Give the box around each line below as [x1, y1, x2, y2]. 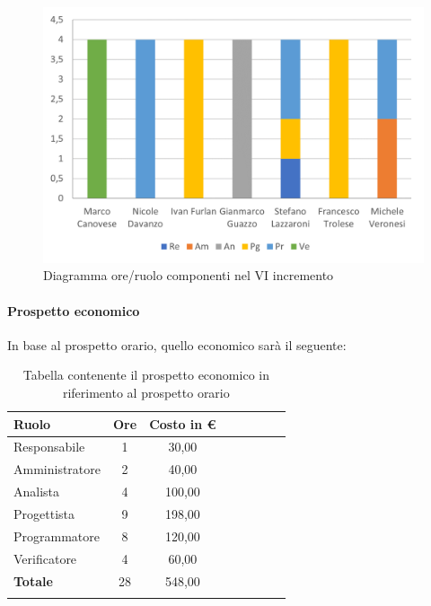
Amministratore [13, 460, 101, 479]
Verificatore [13, 549, 77, 567]
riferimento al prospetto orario [62, 383, 230, 402]
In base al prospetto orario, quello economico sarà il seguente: [7, 335, 347, 354]
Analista [13, 482, 60, 501]
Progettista [13, 505, 75, 523]
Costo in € [149, 414, 216, 433]
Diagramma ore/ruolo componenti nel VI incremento [43, 266, 334, 285]
